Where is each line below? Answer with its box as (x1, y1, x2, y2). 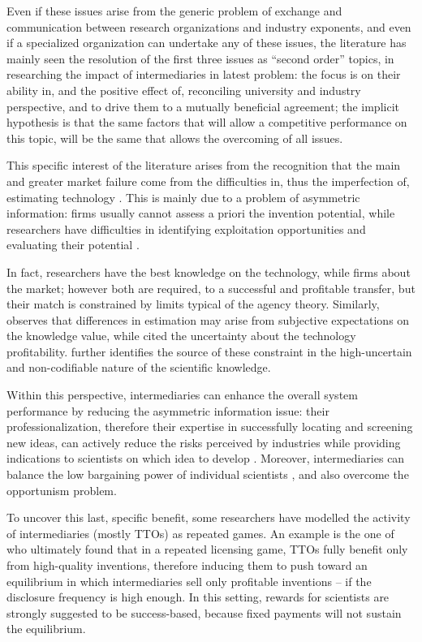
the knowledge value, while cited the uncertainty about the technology (6, 327, 356, 344)
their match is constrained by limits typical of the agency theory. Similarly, (6, 295, 380, 312)
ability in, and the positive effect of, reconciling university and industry (6, 81, 361, 98)
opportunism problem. (6, 481, 117, 498)
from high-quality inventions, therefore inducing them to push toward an (6, 557, 368, 573)
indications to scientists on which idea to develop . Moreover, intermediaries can (6, 450, 405, 467)
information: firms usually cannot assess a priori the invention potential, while (6, 205, 395, 222)
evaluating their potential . (6, 236, 140, 253)
